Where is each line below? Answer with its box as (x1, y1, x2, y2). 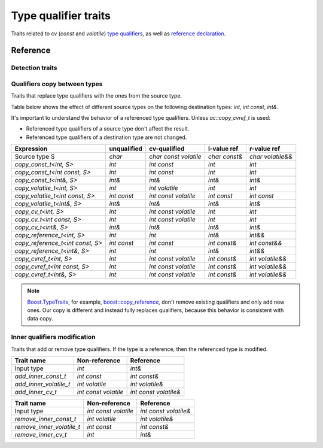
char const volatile (148, 153, 202, 161)
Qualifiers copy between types (11, 80, 103, 88)
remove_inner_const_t (14, 414, 77, 423)
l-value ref (208, 144, 239, 153)
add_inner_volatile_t (14, 380, 71, 388)
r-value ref (249, 144, 281, 153)
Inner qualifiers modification (11, 333, 96, 341)
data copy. (27, 315, 53, 322)
